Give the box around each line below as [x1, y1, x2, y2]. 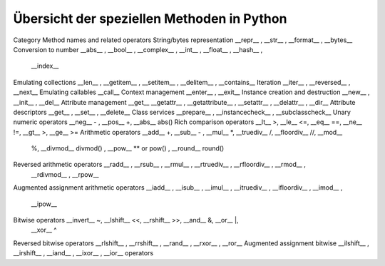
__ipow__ [31, 200, 57, 208]
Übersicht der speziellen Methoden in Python [13, 11, 287, 26]
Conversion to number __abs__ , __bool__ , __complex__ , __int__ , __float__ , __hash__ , [13, 45, 263, 53]
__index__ [31, 61, 59, 71]
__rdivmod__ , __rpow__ [31, 170, 99, 178]
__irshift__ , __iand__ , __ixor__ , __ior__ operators [13, 249, 154, 257]
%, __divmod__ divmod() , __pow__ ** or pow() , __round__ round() [31, 144, 225, 153]
